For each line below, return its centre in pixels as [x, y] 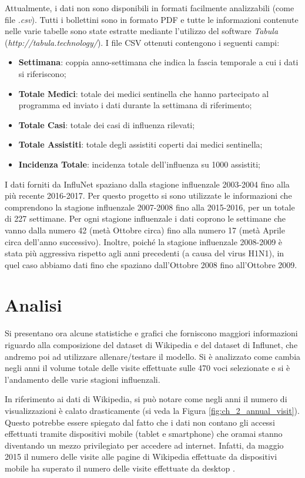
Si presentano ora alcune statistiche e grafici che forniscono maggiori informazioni [151, 333]
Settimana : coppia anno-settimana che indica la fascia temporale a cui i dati [158, 62]
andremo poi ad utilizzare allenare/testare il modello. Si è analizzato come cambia [153, 356]
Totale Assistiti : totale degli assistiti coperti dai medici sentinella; [140, 144]
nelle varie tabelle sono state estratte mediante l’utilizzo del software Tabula [142, 31]
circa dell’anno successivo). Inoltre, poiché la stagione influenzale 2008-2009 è [144, 241]
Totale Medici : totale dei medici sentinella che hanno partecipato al [144, 93]
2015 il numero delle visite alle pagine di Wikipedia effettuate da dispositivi [141, 457]
